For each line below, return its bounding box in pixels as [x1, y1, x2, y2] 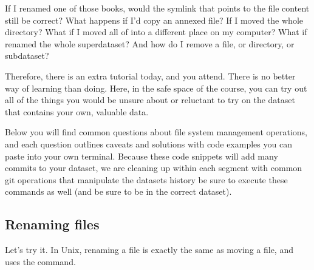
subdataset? [5, 49, 49, 62]
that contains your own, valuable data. [5, 105, 149, 118]
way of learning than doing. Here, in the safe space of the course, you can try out [5, 81, 307, 94]
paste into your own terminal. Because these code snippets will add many [5, 149, 278, 162]
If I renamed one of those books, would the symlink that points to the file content [5, 2, 310, 14]
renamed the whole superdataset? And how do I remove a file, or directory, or [5, 37, 295, 50]
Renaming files [5, 215, 100, 234]
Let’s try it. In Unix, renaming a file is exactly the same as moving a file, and [5, 243, 293, 256]
